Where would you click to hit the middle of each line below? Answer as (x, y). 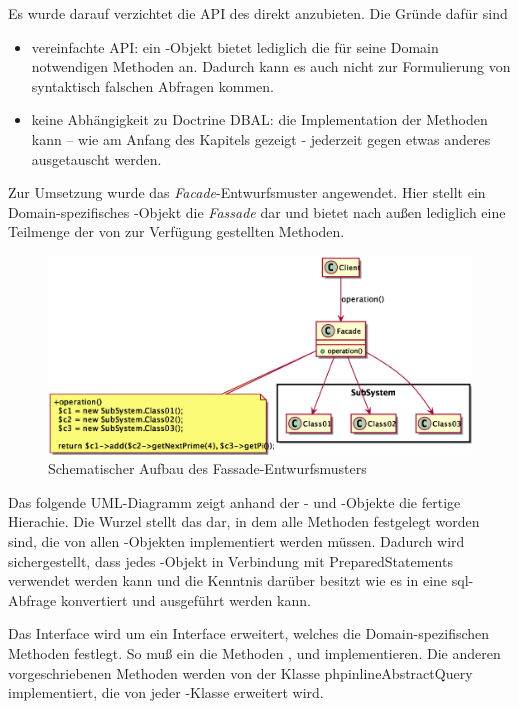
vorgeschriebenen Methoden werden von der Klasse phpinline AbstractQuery (240, 672)
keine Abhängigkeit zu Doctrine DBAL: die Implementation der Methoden (259, 119)
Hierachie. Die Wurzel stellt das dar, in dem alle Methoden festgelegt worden (244, 521)
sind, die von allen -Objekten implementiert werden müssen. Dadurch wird (236, 541)
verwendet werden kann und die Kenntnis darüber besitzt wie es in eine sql (238, 580)
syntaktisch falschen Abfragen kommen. (152, 85)
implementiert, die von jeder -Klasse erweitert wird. (166, 692)
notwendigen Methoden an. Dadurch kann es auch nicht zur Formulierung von (271, 66)
